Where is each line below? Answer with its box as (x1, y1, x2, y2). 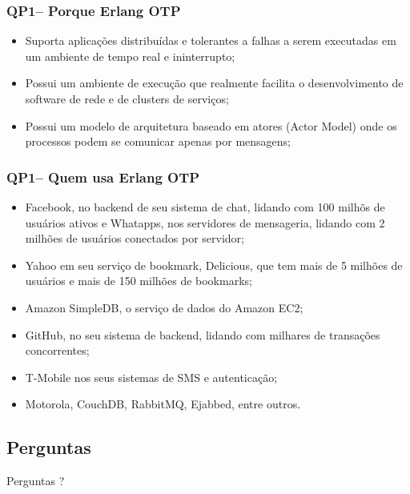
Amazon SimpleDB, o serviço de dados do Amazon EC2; (25, 299, 303, 315)
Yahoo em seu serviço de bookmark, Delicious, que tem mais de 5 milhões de (25, 256, 403, 273)
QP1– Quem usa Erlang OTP (6, 167, 200, 187)
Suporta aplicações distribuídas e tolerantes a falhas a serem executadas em (25, 32, 396, 49)
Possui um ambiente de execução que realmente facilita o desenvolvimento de (25, 74, 404, 91)
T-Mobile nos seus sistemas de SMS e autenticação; (25, 368, 278, 385)
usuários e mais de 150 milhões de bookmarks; (25, 272, 252, 289)
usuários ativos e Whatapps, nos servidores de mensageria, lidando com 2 (25, 214, 385, 231)
